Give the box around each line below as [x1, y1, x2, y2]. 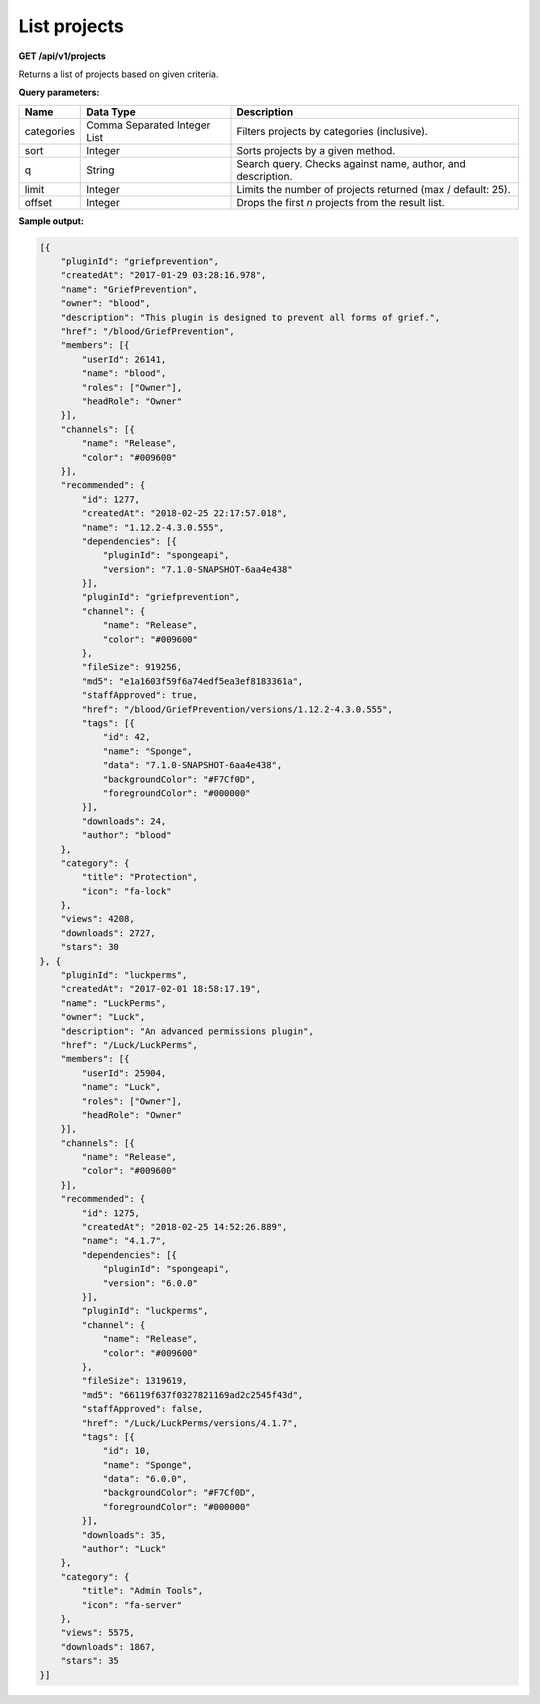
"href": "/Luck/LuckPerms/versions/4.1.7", [81, 1417, 299, 1429]
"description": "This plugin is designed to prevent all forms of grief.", [60, 311, 441, 323]
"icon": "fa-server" [81, 1599, 183, 1610]
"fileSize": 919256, [81, 661, 183, 673]
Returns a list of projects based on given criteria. [18, 68, 219, 80]
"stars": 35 [60, 1655, 120, 1667]
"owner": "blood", [60, 298, 151, 309]
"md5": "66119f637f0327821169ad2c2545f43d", [81, 1389, 304, 1400]
